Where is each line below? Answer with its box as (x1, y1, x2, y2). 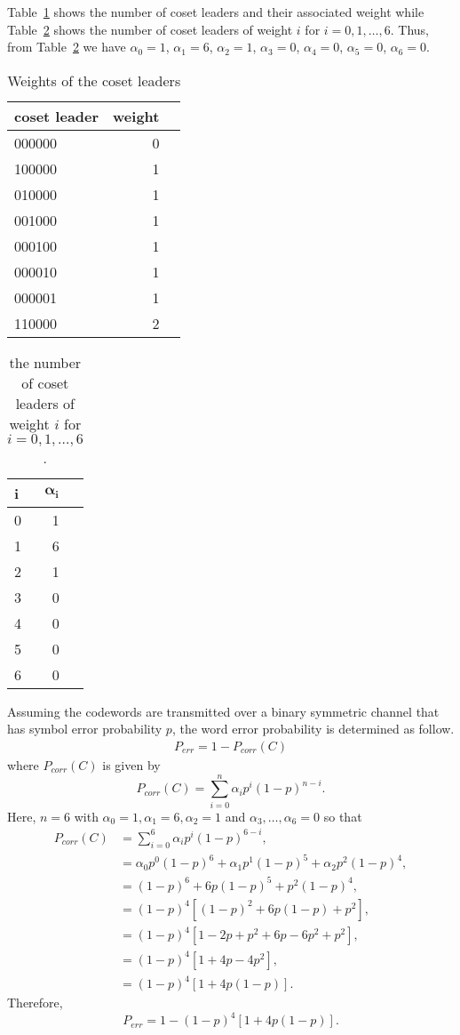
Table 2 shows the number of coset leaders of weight (7, 20, 293, 38)
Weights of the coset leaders (7, 69, 181, 91)
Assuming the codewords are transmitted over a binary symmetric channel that (7, 702, 440, 720)
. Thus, (390, 20, 429, 38)
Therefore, (7, 993, 63, 1012)
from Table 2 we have (7, 37, 126, 56)
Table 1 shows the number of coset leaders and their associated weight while (7, 3, 424, 20)
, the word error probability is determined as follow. (171, 719, 455, 738)
